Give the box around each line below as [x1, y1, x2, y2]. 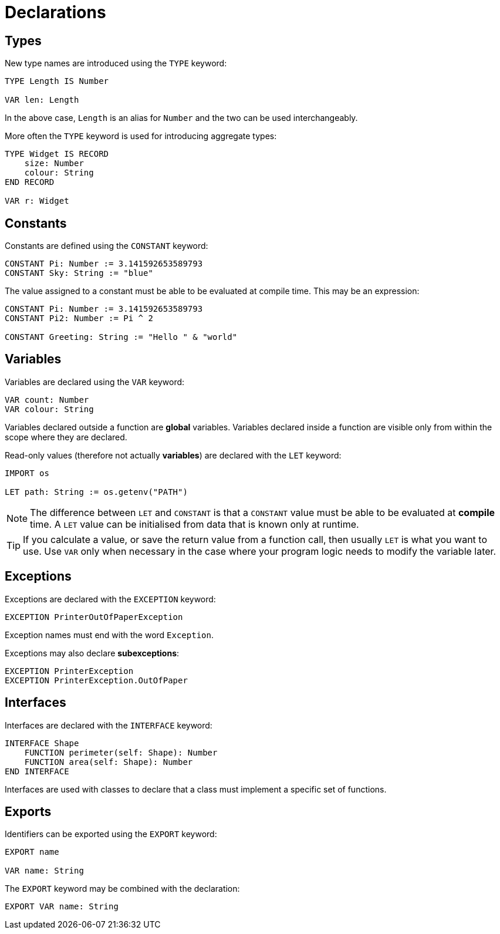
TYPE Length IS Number [5, 76, 109, 86]
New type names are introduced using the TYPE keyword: [5, 58, 227, 69]
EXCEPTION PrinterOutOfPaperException [5, 612, 183, 622]
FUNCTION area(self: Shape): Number [24, 757, 193, 767]
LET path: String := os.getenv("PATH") [5, 487, 188, 497]
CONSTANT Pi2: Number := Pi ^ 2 [5, 313, 153, 323]
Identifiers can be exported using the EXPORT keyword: [5, 829, 217, 839]
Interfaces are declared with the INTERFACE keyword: [5, 720, 212, 730]
